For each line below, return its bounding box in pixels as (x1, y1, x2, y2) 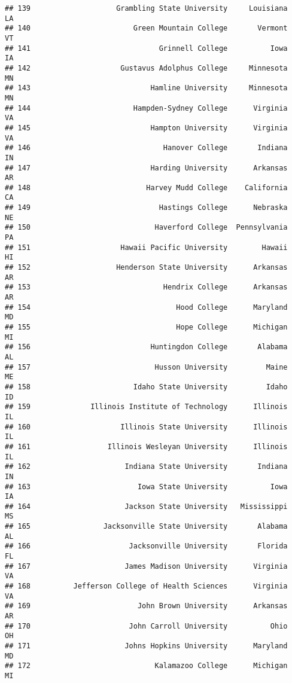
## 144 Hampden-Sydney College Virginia (5, 103, 288, 112)
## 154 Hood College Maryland (5, 303, 288, 312)
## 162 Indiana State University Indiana (5, 462, 288, 471)
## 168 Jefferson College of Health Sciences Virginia (5, 582, 288, 591)
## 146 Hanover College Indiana (5, 144, 288, 153)
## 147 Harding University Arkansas (5, 163, 288, 172)
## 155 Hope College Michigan (5, 323, 288, 331)
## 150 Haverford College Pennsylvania (5, 223, 288, 232)
